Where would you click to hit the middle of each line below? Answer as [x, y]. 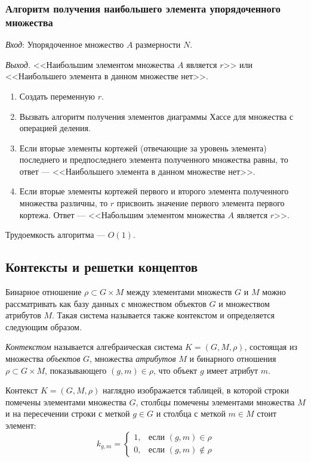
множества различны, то [64, 203]
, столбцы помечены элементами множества [215, 401]
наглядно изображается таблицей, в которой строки [195, 390]
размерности [158, 44]
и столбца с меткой [191, 413]
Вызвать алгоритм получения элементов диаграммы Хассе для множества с [156, 116]
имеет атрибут [233, 370]
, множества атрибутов [133, 359]
